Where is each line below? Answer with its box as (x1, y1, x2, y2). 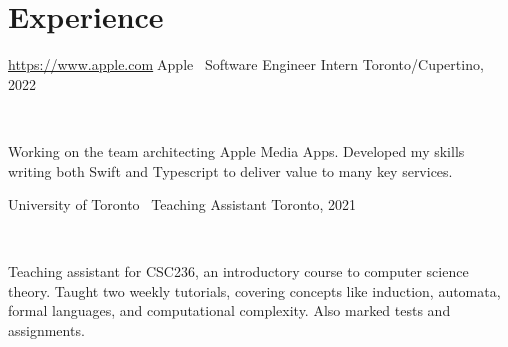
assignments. (8, 320, 85, 341)
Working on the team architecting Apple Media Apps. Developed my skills (8, 140, 465, 161)
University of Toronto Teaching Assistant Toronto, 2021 (8, 194, 357, 215)
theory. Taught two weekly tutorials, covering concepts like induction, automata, (8, 280, 501, 301)
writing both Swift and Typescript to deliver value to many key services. (8, 160, 453, 181)
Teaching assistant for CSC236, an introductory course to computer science (8, 261, 469, 282)
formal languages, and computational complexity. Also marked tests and (8, 300, 451, 321)
